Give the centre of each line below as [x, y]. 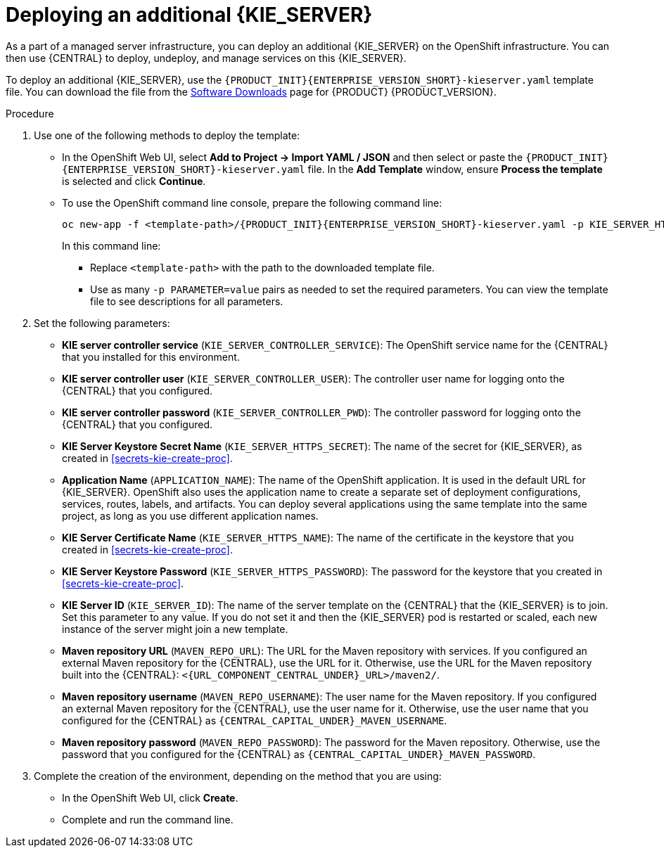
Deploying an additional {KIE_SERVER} [189, 15]
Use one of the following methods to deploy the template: [167, 135]
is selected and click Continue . [134, 181]
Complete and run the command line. [148, 819]
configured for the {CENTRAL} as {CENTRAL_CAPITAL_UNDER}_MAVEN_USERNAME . [255, 720]
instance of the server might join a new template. [175, 629]
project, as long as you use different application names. [190, 515]
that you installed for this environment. [151, 357]
